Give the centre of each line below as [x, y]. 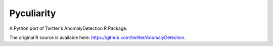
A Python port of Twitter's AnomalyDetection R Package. [68, 28]
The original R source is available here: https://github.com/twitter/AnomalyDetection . [98, 37]
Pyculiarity [33, 13]
